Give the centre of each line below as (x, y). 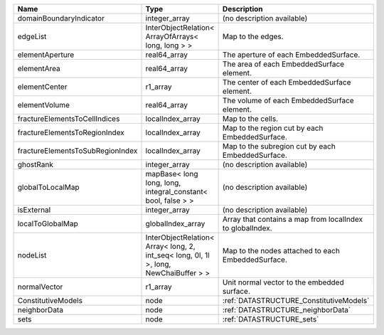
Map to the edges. (253, 37)
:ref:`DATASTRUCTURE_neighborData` (287, 310)
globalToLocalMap (48, 187)
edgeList (32, 37)
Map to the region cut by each (273, 128)
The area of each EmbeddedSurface (283, 64)
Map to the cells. (250, 119)
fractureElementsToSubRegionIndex (78, 151)
